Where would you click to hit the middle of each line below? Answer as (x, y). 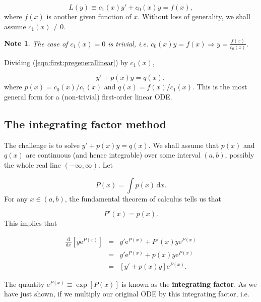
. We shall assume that (184, 145)
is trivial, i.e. (128, 43)
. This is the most (220, 87)
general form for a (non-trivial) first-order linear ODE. (88, 96)
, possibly (240, 155)
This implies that (31, 223)
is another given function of (89, 16)
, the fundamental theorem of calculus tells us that (143, 198)
